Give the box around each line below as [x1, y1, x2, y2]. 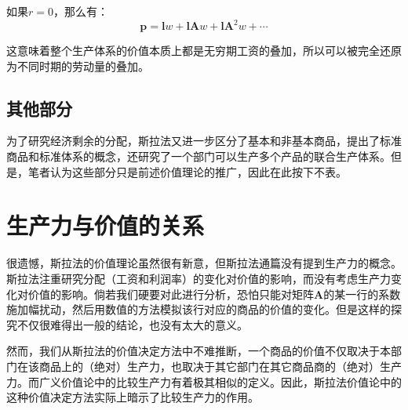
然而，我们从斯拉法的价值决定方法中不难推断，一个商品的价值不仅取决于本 [6, 343, 391, 359]
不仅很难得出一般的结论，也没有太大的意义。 [16, 316, 248, 332]
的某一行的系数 [323, 285, 401, 302]
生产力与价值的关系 [6, 209, 205, 241]
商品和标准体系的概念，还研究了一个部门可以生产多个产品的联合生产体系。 [6, 148, 391, 165]
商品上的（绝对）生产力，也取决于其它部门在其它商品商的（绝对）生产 [38, 357, 402, 374]
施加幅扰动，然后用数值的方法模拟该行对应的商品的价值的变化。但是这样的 [6, 301, 391, 317]
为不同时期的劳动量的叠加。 [6, 57, 149, 74]
